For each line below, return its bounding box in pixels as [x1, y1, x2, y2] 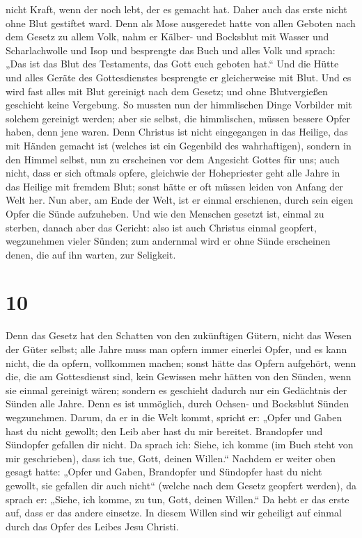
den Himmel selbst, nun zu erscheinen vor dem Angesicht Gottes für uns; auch [6, 152, 340, 166]
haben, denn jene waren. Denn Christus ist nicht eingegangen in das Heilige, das [6, 124, 348, 139]
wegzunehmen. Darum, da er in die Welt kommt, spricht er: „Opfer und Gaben [6, 409, 343, 424]
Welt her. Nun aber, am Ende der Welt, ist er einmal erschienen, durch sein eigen [6, 193, 354, 207]
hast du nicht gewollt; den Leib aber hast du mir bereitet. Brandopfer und [6, 423, 323, 438]
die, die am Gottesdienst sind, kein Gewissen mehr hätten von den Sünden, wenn [6, 369, 352, 384]
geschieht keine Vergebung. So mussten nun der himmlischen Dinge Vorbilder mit [6, 97, 352, 112]
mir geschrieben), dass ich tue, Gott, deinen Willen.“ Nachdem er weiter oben [6, 450, 336, 465]
